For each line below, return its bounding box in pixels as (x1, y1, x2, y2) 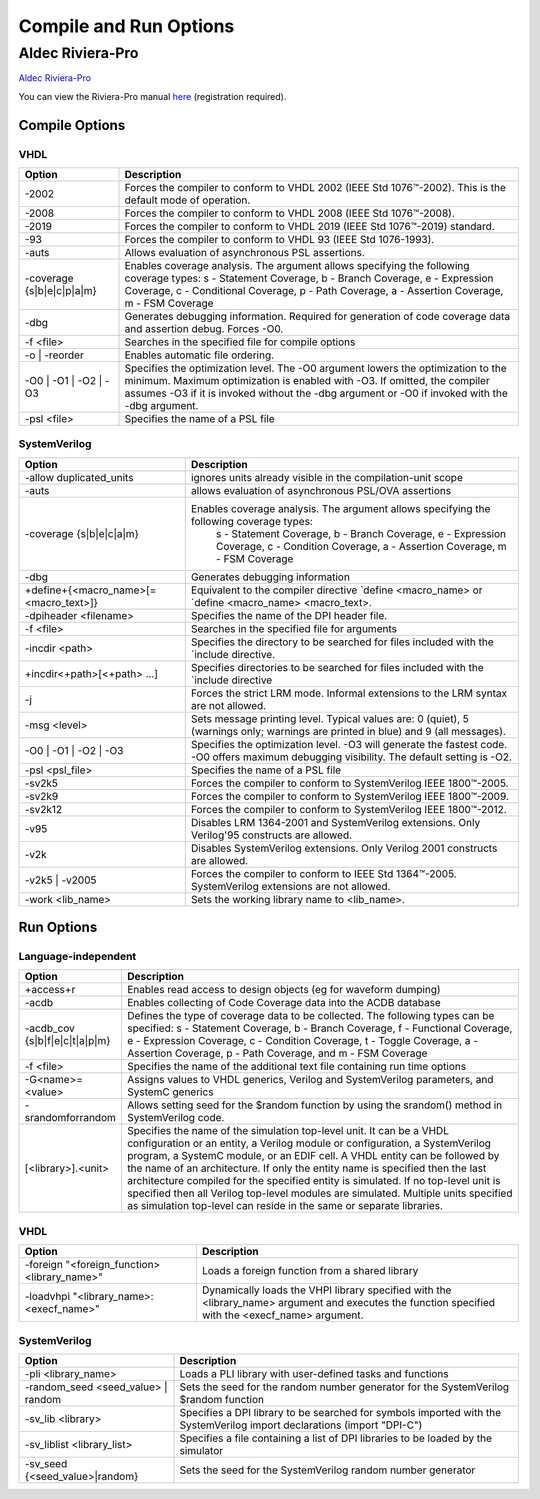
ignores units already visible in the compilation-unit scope (190, 470, 464, 484)
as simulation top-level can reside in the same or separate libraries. (126, 1199, 444, 1213)
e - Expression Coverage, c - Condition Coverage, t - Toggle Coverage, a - (126, 1034, 479, 1048)
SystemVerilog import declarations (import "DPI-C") (179, 1418, 423, 1432)
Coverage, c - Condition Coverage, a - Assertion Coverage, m (215, 539, 507, 553)
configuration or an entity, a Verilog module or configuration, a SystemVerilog (126, 1136, 492, 1150)
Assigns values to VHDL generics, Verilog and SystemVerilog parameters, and (126, 1073, 494, 1087)
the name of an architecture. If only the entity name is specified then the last (126, 1161, 487, 1175)
